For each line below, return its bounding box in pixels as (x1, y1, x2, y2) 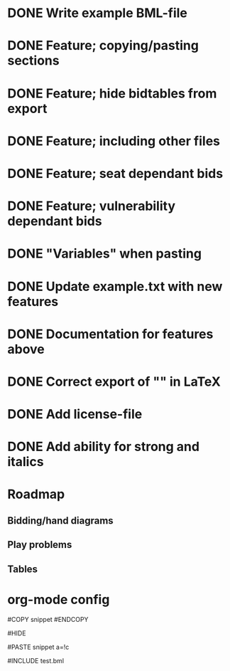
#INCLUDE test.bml (7, 656, 65, 665)
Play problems (7, 539, 72, 551)
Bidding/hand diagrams (7, 514, 114, 527)
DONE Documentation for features (7, 326, 214, 342)
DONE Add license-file (7, 406, 143, 423)
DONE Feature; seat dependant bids (7, 165, 224, 181)
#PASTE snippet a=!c (7, 643, 70, 651)
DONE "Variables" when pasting (7, 245, 202, 262)
